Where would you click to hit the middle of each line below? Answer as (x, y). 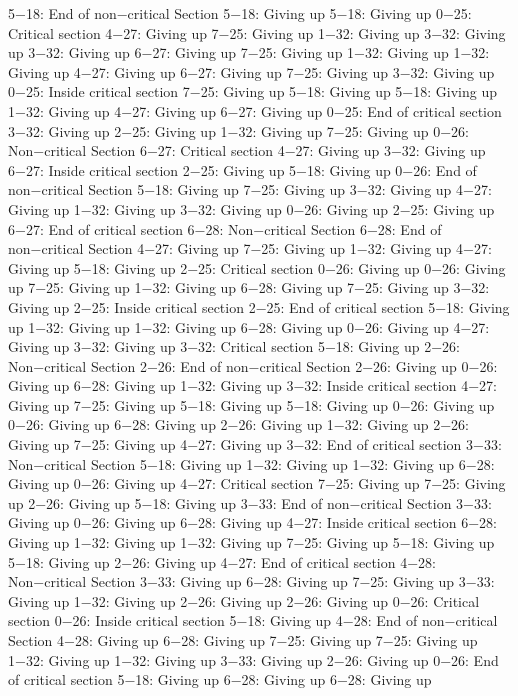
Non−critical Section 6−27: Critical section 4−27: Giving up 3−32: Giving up (247, 150)
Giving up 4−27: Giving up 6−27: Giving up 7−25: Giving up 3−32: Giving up (251, 71)
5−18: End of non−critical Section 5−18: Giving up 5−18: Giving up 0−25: (240, 13)
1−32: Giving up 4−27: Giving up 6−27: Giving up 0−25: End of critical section (255, 110)
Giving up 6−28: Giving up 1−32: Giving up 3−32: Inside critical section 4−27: (252, 385)
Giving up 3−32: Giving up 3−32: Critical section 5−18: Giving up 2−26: (234, 346)
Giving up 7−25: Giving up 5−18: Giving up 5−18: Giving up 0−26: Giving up (251, 404)
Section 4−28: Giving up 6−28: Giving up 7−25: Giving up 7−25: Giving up (243, 640)
